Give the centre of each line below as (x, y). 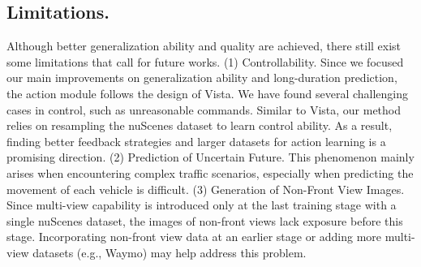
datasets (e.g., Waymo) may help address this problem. (170, 252)
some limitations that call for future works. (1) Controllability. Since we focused (205, 61)
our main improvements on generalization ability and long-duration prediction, (202, 78)
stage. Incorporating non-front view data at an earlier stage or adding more (194, 237)
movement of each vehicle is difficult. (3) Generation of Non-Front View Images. (206, 189)
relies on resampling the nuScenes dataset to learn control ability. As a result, (200, 125)
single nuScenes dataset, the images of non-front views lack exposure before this (205, 220)
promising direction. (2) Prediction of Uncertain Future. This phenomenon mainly (210, 157)
